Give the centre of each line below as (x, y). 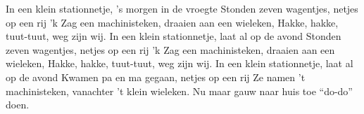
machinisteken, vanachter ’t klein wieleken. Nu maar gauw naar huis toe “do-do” (179, 91)
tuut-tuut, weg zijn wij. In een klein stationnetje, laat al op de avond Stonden (174, 36)
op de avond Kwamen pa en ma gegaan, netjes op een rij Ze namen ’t (156, 77)
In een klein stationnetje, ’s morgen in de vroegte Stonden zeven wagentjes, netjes (182, 8)
